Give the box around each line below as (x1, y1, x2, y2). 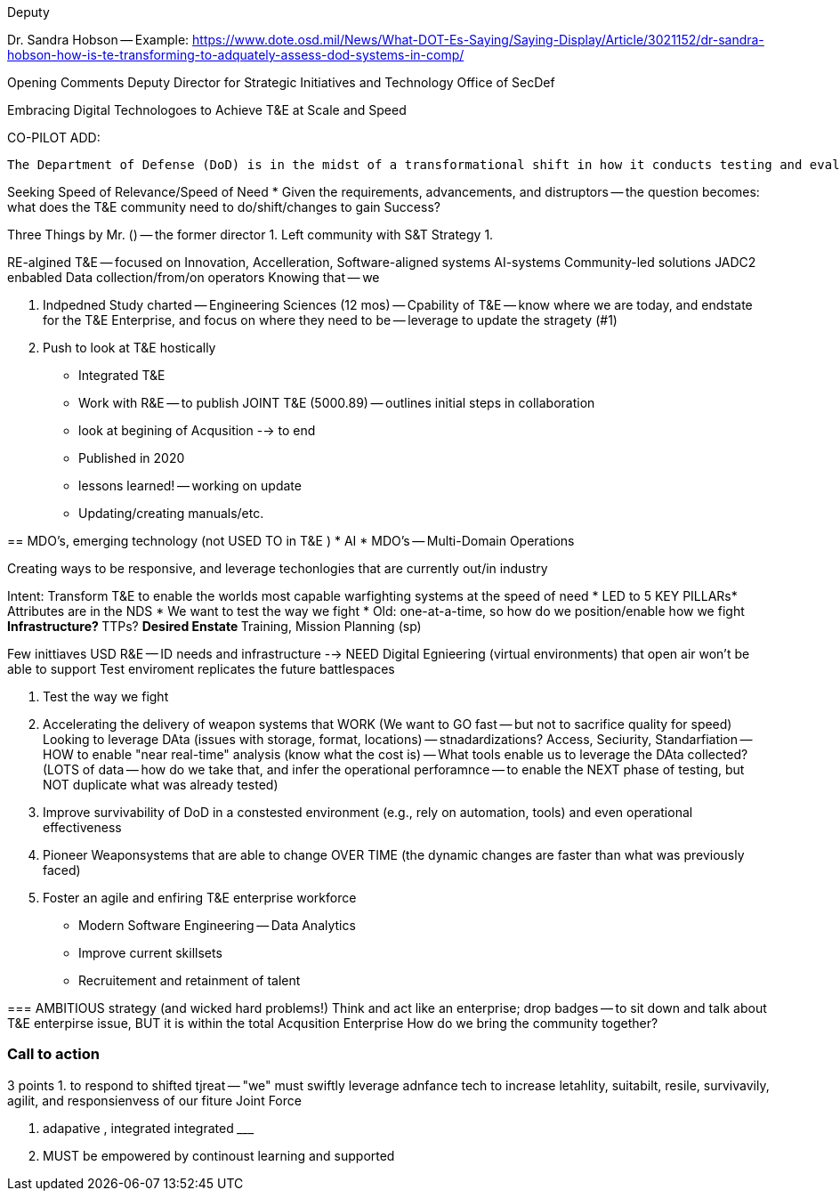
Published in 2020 (78, 450, 185, 465)
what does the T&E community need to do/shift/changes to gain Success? (7, 199, 440, 215)
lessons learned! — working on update (78, 478, 302, 493)
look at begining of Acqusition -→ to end (78, 423, 316, 438)
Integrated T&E (78, 368, 166, 383)
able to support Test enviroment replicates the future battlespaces (7, 661, 395, 676)
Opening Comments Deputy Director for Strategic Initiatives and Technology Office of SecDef (7, 75, 555, 90)
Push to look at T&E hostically (43, 340, 216, 355)
